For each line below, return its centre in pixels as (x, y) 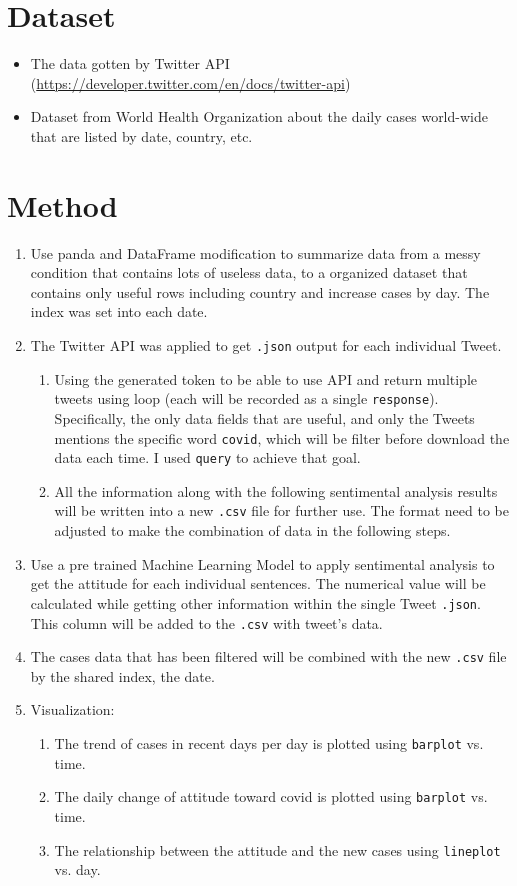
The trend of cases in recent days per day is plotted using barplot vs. (269, 743)
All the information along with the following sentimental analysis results (276, 490)
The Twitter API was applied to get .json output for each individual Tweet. (266, 345)
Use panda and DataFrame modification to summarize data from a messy (255, 252)
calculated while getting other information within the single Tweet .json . (255, 602)
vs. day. (77, 869)
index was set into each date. (119, 311)
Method (62, 204)
